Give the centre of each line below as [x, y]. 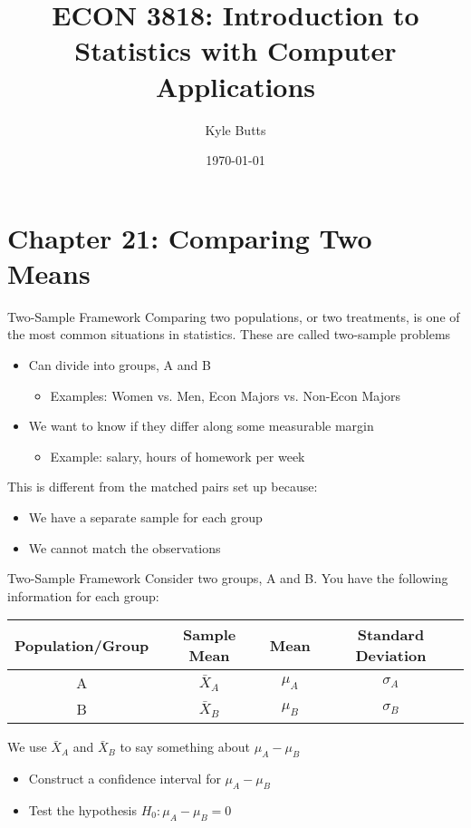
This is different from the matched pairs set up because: [163, 487]
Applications [235, 86]
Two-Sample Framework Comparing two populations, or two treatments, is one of [234, 316]
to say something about [185, 747]
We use [27, 747]
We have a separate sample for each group [145, 516]
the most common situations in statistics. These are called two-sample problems [229, 334]
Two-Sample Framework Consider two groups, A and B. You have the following [228, 578]
